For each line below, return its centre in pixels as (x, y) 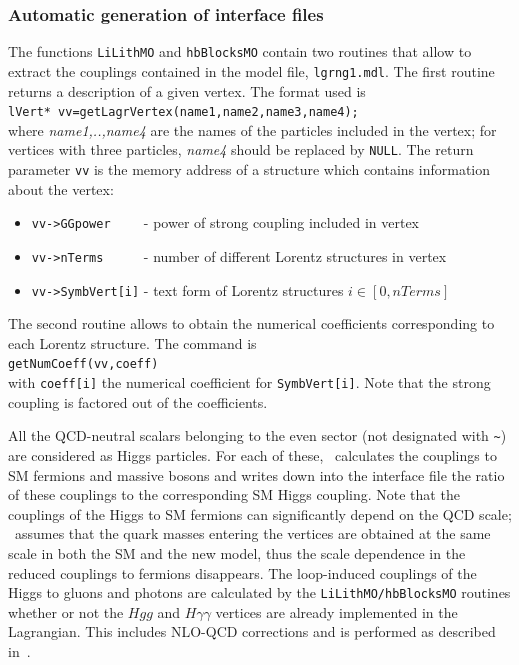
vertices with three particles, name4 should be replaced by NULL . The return (241, 149)
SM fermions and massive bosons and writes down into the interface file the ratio (256, 474)
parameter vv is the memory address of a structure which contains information (249, 169)
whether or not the (66, 611)
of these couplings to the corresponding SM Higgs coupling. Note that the (234, 494)
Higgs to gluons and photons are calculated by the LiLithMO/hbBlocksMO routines (259, 592)
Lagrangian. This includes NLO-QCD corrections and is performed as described (252, 631)
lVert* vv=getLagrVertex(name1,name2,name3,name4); (183, 112)
